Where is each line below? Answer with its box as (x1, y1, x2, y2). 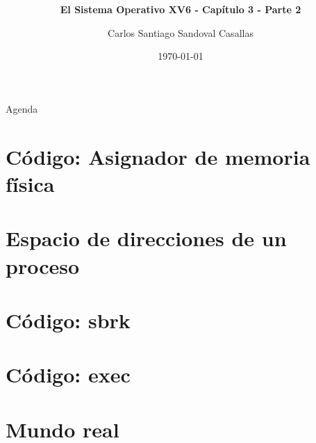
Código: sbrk (6, 305, 131, 334)
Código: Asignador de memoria (6, 142, 310, 170)
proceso (6, 251, 80, 280)
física (6, 169, 55, 198)
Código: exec (6, 360, 131, 389)
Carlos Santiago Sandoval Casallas (108, 25, 253, 40)
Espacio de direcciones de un (6, 224, 287, 252)
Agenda (6, 101, 38, 115)
